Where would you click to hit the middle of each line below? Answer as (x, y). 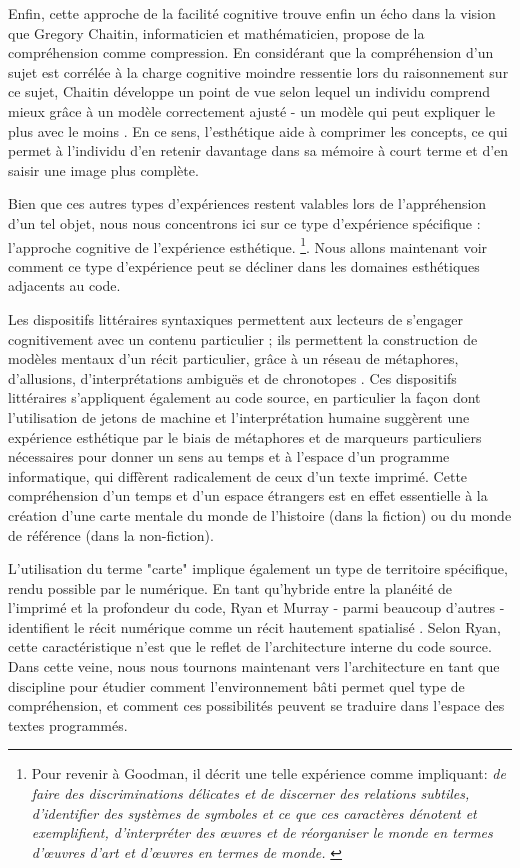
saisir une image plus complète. (103, 169)
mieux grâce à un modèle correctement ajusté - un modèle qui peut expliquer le (252, 110)
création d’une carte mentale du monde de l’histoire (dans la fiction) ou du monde (260, 514)
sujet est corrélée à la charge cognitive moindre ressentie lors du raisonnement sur (258, 71)
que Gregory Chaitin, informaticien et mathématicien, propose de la (216, 32)
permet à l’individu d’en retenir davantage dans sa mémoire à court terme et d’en (258, 150)
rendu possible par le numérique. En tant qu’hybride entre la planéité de (230, 587)
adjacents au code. (64, 285)
